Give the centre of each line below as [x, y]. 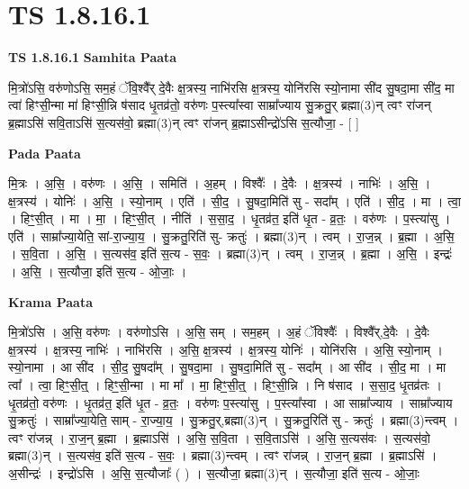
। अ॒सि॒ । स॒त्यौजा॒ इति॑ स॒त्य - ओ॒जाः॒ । [98, 272]
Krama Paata [50, 301]
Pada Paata [45, 153]
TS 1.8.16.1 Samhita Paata [93, 57]
